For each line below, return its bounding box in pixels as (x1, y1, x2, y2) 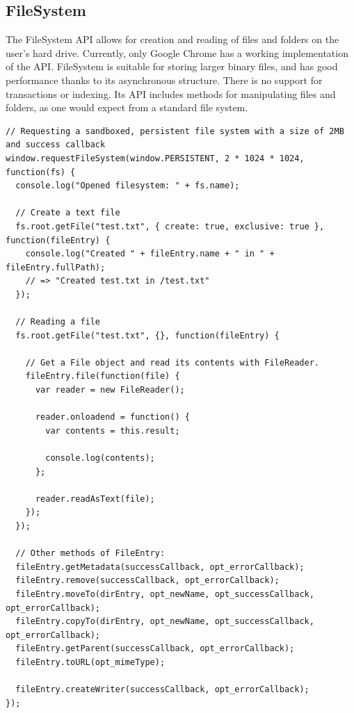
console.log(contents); (45, 453, 155, 464)
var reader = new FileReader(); (35, 385, 185, 395)
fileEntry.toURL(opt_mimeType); (15, 657, 166, 667)
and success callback (6, 140, 106, 150)
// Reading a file (15, 317, 101, 327)
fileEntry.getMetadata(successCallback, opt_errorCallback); (15, 562, 305, 572)
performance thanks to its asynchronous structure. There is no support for (6, 72, 323, 87)
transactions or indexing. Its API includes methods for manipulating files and (6, 86, 336, 101)
